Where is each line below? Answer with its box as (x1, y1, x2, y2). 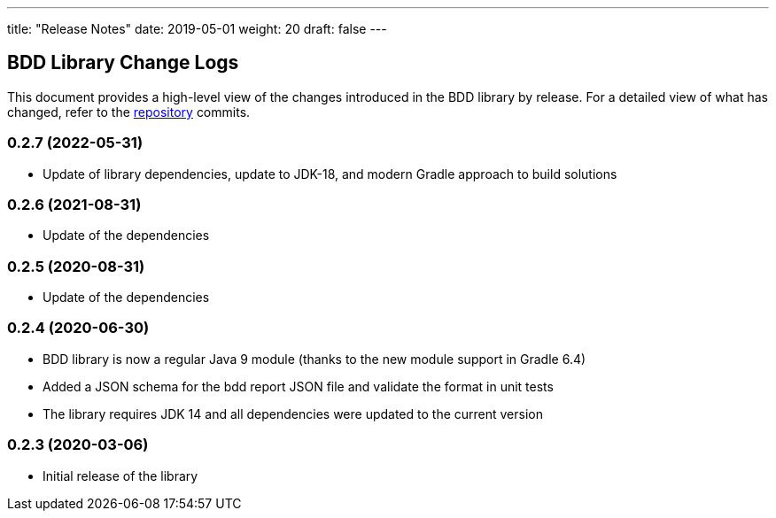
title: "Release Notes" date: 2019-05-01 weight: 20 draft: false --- (7, 21, 387, 36)
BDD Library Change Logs (7, 51, 239, 74)
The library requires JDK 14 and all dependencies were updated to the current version (43, 406, 543, 421)
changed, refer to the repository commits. (7, 104, 251, 120)
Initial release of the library (43, 468, 198, 483)
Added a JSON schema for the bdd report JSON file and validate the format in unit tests (43, 378, 554, 394)
